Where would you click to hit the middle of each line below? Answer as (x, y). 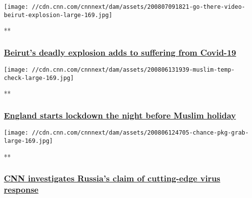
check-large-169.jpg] (39, 78)
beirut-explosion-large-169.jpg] (58, 15)
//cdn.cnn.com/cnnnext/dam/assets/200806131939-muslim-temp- (133, 70)
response (21, 189)
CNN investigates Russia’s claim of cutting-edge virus (112, 178)
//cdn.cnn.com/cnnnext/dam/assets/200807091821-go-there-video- (138, 7)
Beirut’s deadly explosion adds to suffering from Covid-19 (120, 52)
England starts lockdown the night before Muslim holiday (120, 115)
